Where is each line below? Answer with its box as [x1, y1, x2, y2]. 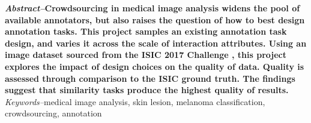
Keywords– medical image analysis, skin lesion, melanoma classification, [5, 95, 265, 107]
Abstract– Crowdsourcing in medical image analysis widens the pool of [5, 2, 300, 14]
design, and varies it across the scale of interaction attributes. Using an [5, 36, 307, 49]
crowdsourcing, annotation [5, 107, 102, 119]
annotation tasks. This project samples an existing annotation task [5, 25, 287, 38]
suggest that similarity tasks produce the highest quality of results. [5, 84, 289, 96]
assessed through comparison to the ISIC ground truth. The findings [5, 72, 295, 84]
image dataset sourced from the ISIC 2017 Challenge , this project [5, 48, 287, 61]
